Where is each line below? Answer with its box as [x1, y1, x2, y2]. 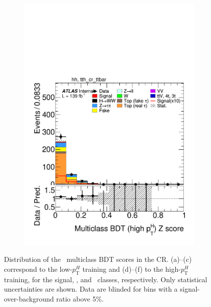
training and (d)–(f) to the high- [82, 263, 181, 274]
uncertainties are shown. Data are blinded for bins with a [4, 284, 178, 294]
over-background [4, 293, 54, 304]
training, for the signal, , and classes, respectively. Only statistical [4, 274, 208, 284]
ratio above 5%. [56, 293, 104, 304]
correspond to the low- [4, 263, 72, 274]
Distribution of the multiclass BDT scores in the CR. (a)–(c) [4, 254, 192, 264]
